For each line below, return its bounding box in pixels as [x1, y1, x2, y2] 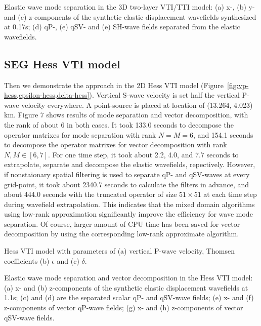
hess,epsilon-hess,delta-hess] [4, 90, 90, 100]
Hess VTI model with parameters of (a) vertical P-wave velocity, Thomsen [4, 246, 235, 256]
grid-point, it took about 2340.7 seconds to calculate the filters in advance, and [4, 179, 249, 189]
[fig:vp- [227, 79, 249, 90]
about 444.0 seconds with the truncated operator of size [4, 189, 177, 199]
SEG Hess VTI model [4, 56, 120, 71]
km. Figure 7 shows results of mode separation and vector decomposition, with [4, 109, 248, 120]
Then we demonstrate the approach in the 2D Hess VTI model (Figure [4, 79, 224, 90]
